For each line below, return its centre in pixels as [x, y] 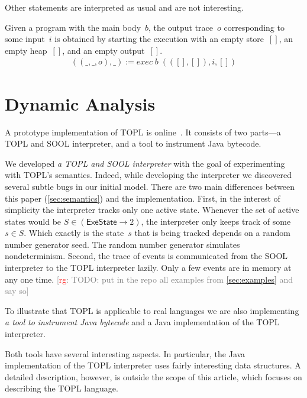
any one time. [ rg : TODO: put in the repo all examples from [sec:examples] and [149, 279]
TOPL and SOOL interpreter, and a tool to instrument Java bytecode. [133, 143]
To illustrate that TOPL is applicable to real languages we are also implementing [152, 310]
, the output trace [181, 27]
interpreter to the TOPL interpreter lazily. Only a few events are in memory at [148, 268]
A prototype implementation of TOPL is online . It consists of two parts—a [143, 132]
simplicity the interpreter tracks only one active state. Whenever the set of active [152, 210]
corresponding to [254, 27]
